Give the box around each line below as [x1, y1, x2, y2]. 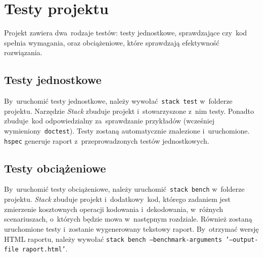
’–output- [226, 236, 258, 243]
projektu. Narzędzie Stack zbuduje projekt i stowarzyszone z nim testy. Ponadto [4, 105, 254, 116]
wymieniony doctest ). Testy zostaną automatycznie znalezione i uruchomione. [4, 125, 250, 136]
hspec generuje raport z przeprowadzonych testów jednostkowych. [4, 135, 209, 146]
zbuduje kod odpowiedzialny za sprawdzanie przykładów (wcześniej [4, 115, 215, 126]
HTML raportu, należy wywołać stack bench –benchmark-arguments [4, 233, 222, 244]
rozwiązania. [4, 47, 42, 58]
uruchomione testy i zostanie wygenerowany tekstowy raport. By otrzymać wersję [4, 223, 259, 234]
